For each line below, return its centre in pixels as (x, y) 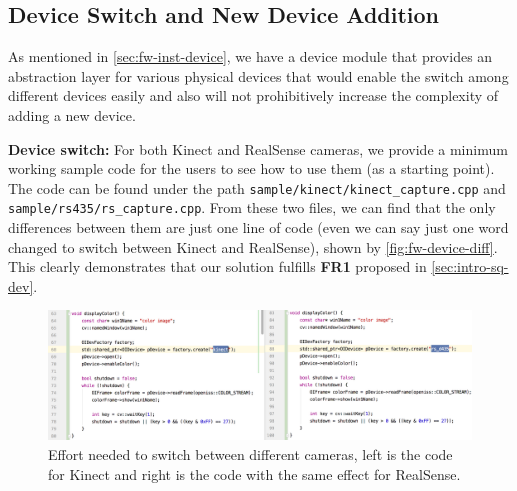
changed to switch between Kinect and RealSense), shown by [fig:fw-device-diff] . (253, 246)
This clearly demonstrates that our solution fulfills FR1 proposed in (217, 266)
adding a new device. (72, 114)
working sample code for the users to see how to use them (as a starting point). (251, 168)
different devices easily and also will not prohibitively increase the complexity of (253, 95)
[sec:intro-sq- (470, 266)
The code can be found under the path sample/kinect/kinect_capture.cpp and (257, 187)
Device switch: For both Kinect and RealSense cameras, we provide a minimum (258, 148)
